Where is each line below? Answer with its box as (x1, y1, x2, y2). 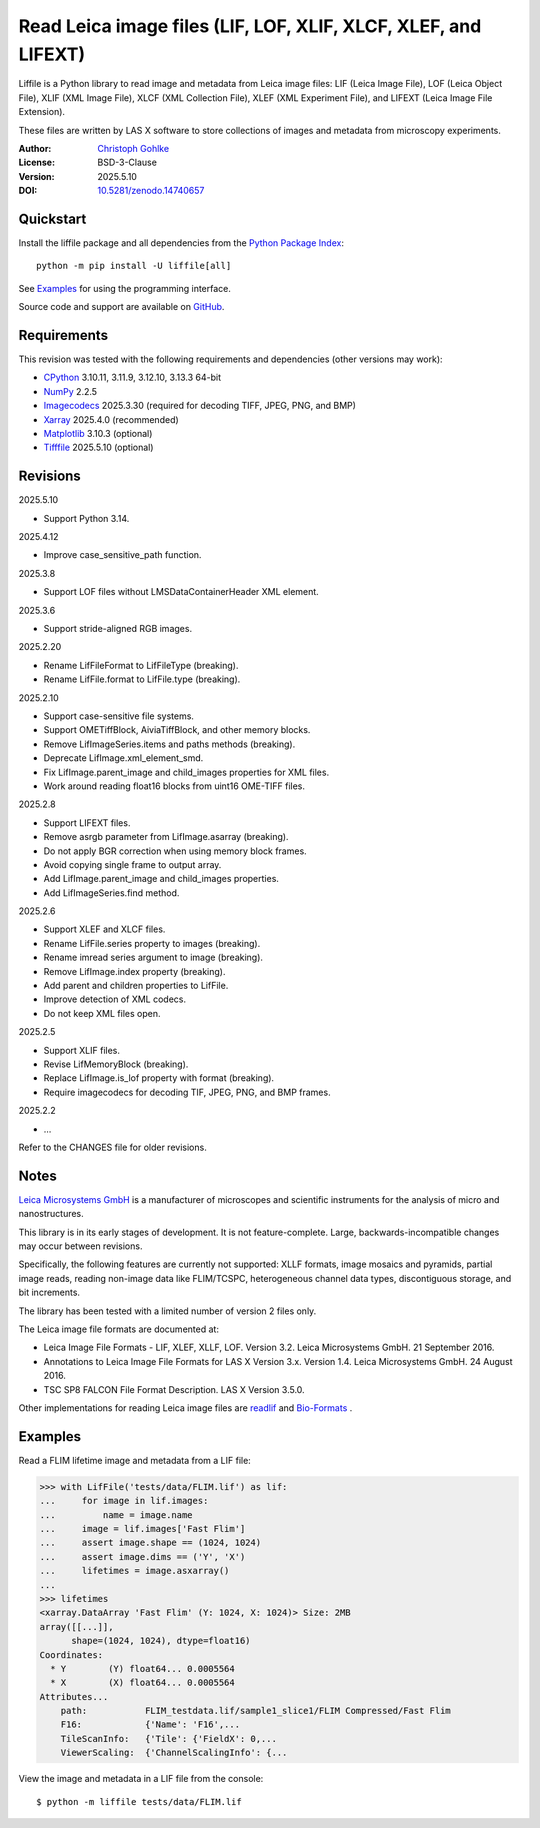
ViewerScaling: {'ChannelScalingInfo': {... (60, 1747, 288, 1759)
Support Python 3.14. (43, 512, 130, 524)
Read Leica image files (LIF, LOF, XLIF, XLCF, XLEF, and (18, 15, 482, 37)
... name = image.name (39, 1509, 194, 1520)
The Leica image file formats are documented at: (18, 1323, 220, 1335)
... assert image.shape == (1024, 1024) (39, 1537, 262, 1549)
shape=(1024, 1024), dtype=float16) (71, 1635, 251, 1647)
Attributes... (39, 1691, 109, 1702)
